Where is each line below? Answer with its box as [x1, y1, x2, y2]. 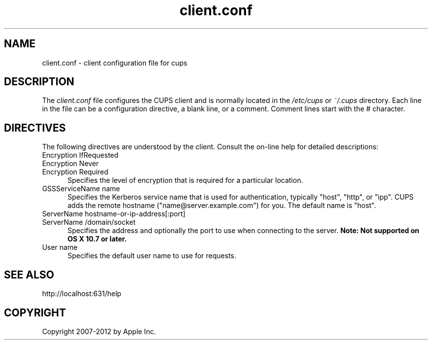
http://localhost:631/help [42, 289, 121, 298]
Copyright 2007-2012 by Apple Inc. [42, 327, 156, 336]
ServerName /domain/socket [42, 218, 136, 227]
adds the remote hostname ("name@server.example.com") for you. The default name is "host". [68, 201, 376, 210]
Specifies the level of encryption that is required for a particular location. [68, 176, 303, 185]
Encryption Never [42, 159, 99, 168]
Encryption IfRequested [42, 151, 119, 160]
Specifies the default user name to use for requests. [68, 251, 236, 260]
